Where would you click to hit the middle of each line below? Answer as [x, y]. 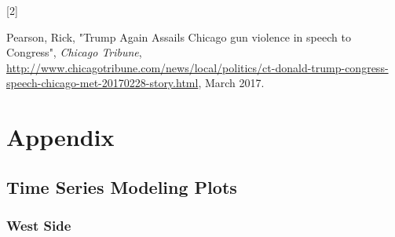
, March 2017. [231, 83]
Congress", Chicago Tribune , [74, 52]
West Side [39, 226]
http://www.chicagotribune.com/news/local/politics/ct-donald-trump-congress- [197, 67]
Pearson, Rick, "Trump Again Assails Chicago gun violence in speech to [179, 36]
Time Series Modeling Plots [122, 186]
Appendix [60, 137]
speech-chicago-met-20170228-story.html [102, 83]
